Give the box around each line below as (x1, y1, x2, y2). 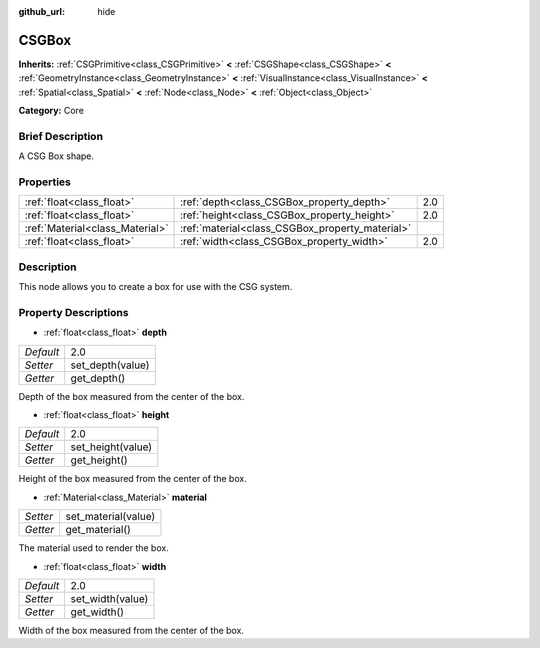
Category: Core (18, 105, 85, 117)
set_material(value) (65, 510, 156, 524)
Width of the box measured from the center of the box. (18, 624, 245, 636)
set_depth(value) (70, 358, 150, 372)
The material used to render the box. (18, 542, 169, 554)
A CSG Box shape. (18, 150, 95, 162)
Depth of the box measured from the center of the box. (18, 390, 245, 402)
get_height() (70, 453, 129, 467)
